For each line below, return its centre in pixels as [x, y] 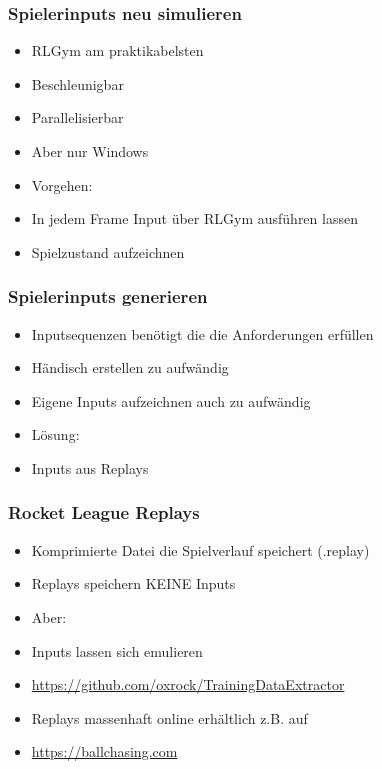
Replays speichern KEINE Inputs [133, 583]
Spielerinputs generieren [108, 296]
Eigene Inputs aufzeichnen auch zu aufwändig [171, 400]
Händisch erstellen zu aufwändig [130, 367]
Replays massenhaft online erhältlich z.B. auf [169, 717]
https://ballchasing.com [104, 751]
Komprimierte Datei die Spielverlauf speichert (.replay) [200, 549]
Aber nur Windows [90, 151]
